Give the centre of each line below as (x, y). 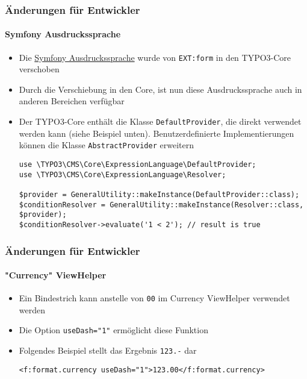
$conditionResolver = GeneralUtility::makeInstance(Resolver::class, (161, 205)
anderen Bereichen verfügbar (72, 101)
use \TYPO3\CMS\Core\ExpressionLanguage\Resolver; (122, 174)
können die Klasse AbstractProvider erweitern (106, 145)
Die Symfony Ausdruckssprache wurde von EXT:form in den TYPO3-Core (155, 57)
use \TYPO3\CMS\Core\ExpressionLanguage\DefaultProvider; (138, 164)
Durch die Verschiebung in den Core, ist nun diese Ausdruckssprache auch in (160, 89)
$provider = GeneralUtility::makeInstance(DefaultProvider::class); (159, 194)
